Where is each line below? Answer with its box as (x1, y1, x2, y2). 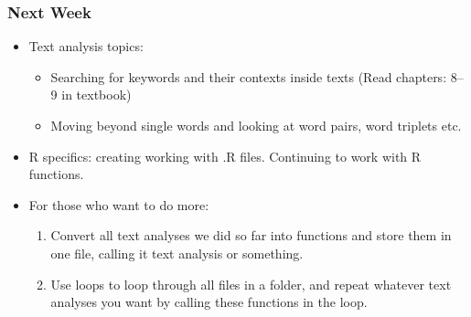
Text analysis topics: (28, 37, 144, 56)
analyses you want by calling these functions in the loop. (50, 292, 368, 312)
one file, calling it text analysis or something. (50, 243, 304, 262)
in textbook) (61, 85, 132, 104)
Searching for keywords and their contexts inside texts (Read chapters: (50, 67, 447, 86)
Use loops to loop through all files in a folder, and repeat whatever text (50, 274, 452, 293)
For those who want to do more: (28, 195, 209, 214)
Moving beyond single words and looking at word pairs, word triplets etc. (50, 116, 462, 134)
